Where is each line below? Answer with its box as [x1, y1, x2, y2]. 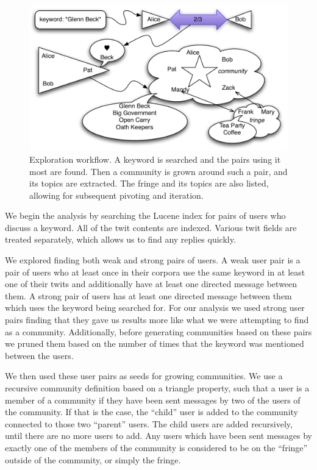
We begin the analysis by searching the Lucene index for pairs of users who [5, 209, 286, 222]
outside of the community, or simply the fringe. [5, 453, 181, 466]
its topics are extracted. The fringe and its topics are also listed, [29, 177, 269, 190]
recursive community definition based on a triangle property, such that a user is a [5, 382, 310, 394]
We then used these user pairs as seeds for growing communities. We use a [5, 369, 283, 382]
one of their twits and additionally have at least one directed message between [5, 277, 297, 290]
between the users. [5, 349, 74, 361]
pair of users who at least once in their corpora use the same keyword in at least [5, 265, 305, 278]
